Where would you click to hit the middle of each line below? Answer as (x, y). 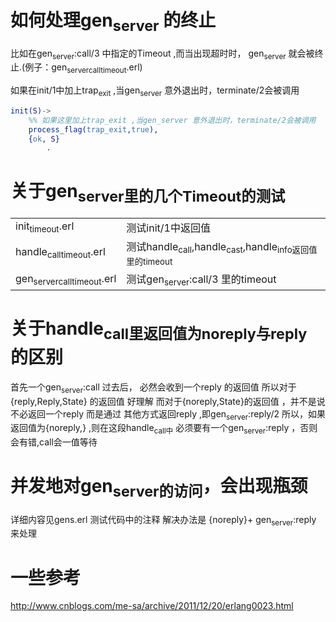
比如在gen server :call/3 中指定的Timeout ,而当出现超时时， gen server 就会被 (162, 54)
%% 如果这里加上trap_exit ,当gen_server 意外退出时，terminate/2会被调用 (172, 120)
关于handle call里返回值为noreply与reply (159, 330)
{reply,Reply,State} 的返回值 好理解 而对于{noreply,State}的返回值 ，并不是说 (168, 401)
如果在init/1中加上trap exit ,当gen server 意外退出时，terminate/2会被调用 (155, 91)
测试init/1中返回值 (168, 228)
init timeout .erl (45, 227)
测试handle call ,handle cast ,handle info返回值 (222, 247)
